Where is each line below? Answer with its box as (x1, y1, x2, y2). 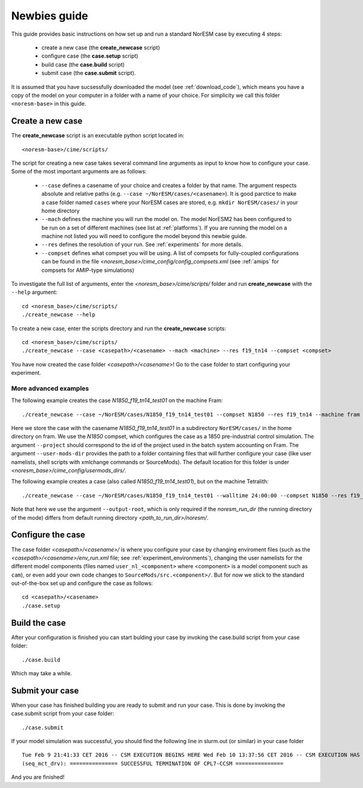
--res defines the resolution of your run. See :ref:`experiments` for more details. (41, 241, 243, 248)
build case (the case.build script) (41, 61, 125, 68)
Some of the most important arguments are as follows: (11, 168, 147, 175)
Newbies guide (11, 9, 88, 22)
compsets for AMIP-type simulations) (41, 267, 134, 274)
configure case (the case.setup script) (41, 52, 139, 60)
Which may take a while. (11, 669, 72, 677)
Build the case (11, 618, 66, 628)
